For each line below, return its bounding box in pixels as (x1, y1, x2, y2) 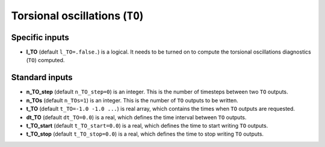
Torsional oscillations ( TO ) (11, 9, 144, 22)
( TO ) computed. (26, 57, 65, 64)
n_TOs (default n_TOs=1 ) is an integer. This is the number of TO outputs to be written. (26, 96, 239, 104)
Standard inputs (11, 72, 73, 83)
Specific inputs (11, 32, 69, 42)
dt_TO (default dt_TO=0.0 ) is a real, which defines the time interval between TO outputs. (26, 113, 247, 120)
